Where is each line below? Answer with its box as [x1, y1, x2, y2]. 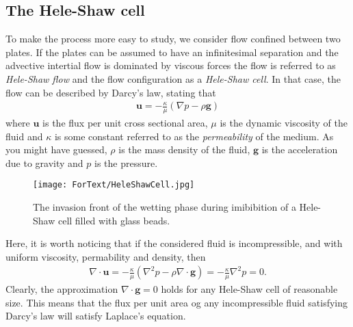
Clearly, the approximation [5, 282, 118, 296]
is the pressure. [94, 155, 158, 170]
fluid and [5, 129, 43, 143]
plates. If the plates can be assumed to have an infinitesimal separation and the [5, 44, 339, 59]
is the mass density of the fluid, [118, 142, 250, 157]
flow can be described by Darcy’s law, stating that [5, 85, 216, 99]
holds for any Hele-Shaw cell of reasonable [161, 282, 338, 296]
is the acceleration [261, 142, 338, 157]
